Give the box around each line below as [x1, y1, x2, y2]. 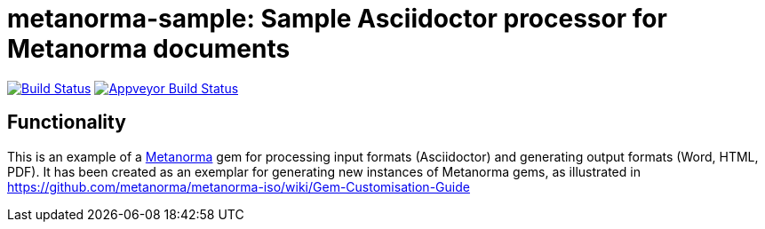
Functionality [7, 111, 126, 134]
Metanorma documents [7, 34, 291, 64]
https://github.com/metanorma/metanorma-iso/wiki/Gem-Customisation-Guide [7, 178, 470, 194]
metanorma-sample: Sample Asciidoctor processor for [7, 4, 667, 34]
